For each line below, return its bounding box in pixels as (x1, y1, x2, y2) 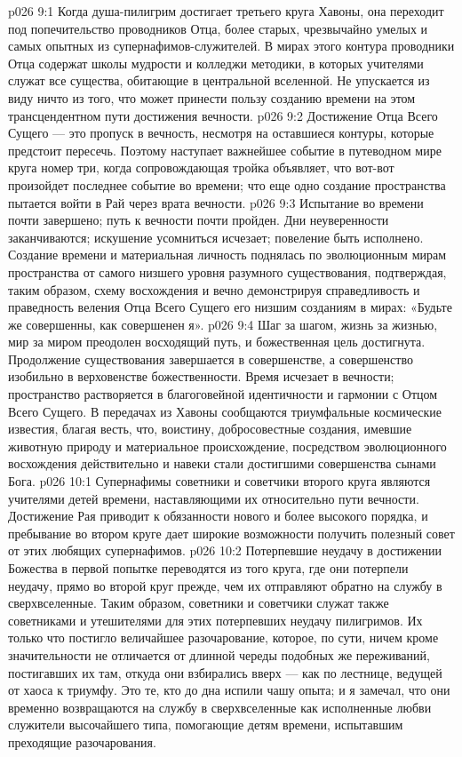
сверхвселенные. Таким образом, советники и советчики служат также (8, 594, 389, 612)
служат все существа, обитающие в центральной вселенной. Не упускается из (8, 71, 430, 90)
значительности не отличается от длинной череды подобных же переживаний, (8, 645, 430, 664)
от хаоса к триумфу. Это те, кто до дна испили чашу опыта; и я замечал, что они (8, 681, 450, 699)
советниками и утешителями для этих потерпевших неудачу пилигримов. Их (8, 610, 423, 629)
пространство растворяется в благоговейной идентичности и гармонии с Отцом (8, 385, 438, 403)
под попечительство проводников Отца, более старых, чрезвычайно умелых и (8, 19, 428, 37)
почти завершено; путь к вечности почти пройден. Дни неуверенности (8, 211, 389, 229)
